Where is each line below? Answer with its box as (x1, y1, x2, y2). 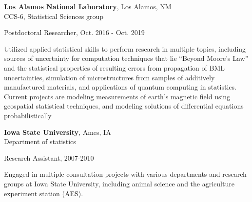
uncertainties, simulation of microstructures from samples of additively (4, 72, 215, 82)
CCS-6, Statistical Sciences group (4, 11, 103, 21)
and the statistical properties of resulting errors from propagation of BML (4, 62, 225, 73)
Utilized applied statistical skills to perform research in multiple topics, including (4, 43, 246, 54)
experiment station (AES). (4, 188, 83, 198)
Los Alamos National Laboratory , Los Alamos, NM (4, 1, 172, 11)
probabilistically (4, 110, 52, 120)
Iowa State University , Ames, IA (4, 127, 111, 137)
